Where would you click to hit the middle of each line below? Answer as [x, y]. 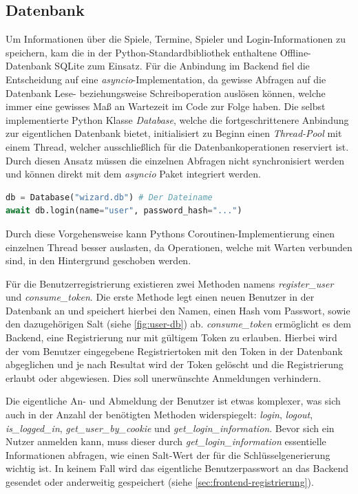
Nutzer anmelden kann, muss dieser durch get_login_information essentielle [166, 441]
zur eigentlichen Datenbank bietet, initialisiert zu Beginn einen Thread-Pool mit [174, 133]
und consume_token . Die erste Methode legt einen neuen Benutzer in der [160, 297]
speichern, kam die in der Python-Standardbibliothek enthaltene [141, 52]
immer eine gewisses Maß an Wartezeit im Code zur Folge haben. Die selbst [166, 106]
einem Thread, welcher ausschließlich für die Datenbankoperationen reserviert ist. [177, 146]
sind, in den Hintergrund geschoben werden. [98, 260]
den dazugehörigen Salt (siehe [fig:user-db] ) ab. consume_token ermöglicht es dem [178, 324]
